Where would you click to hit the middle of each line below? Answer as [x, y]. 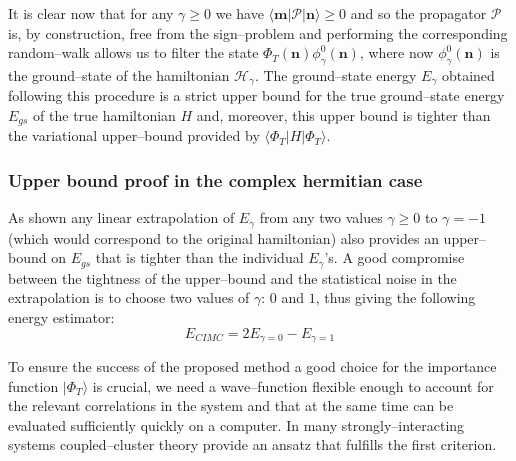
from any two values [321, 217]
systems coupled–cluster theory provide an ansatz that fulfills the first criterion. [252, 444]
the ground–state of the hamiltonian [119, 74]
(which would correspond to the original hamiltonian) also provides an [223, 237]
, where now [396, 52]
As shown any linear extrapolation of [121, 217]
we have [239, 13]
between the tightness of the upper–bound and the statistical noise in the [232, 277]
